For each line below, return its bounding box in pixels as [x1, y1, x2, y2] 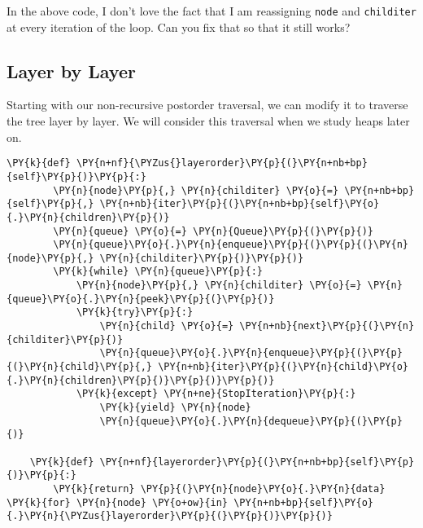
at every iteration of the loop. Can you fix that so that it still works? [7, 18, 351, 35]
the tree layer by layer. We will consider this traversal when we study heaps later [7, 112, 410, 130]
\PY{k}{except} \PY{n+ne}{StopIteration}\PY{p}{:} [76, 388, 356, 400]
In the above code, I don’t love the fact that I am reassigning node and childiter [7, 2, 416, 19]
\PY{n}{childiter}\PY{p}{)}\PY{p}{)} [99, 252, 304, 264]
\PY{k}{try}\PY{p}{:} [76, 306, 194, 319]
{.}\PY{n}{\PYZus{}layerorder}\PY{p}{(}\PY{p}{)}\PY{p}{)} [7, 510, 333, 522]
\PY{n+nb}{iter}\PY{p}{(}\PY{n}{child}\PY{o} [158, 361, 408, 373]
